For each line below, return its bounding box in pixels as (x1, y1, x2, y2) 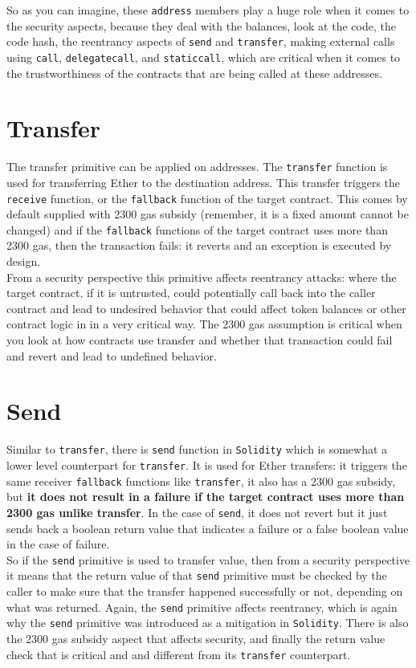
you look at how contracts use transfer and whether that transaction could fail (6, 332, 393, 348)
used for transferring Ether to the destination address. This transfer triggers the (6, 173, 401, 190)
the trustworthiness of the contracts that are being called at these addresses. (6, 64, 382, 81)
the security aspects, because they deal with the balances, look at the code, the (6, 17, 396, 34)
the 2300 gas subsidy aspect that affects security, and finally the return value (6, 629, 385, 646)
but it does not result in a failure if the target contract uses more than (6, 488, 405, 505)
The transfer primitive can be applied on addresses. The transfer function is (6, 158, 388, 175)
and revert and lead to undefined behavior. (6, 347, 217, 364)
